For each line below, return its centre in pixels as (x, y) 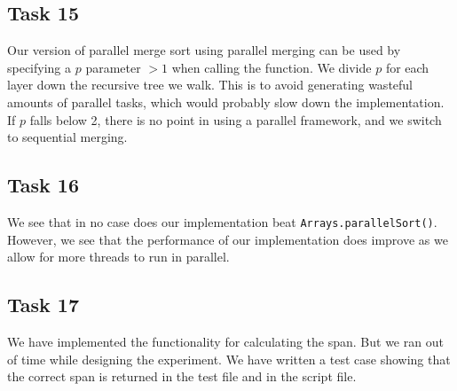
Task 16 (43, 185)
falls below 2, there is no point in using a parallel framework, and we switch (236, 119)
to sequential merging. (67, 137)
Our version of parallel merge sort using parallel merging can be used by (204, 50)
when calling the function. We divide (272, 67)
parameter (113, 67)
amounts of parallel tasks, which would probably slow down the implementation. (226, 102)
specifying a (39, 67)
